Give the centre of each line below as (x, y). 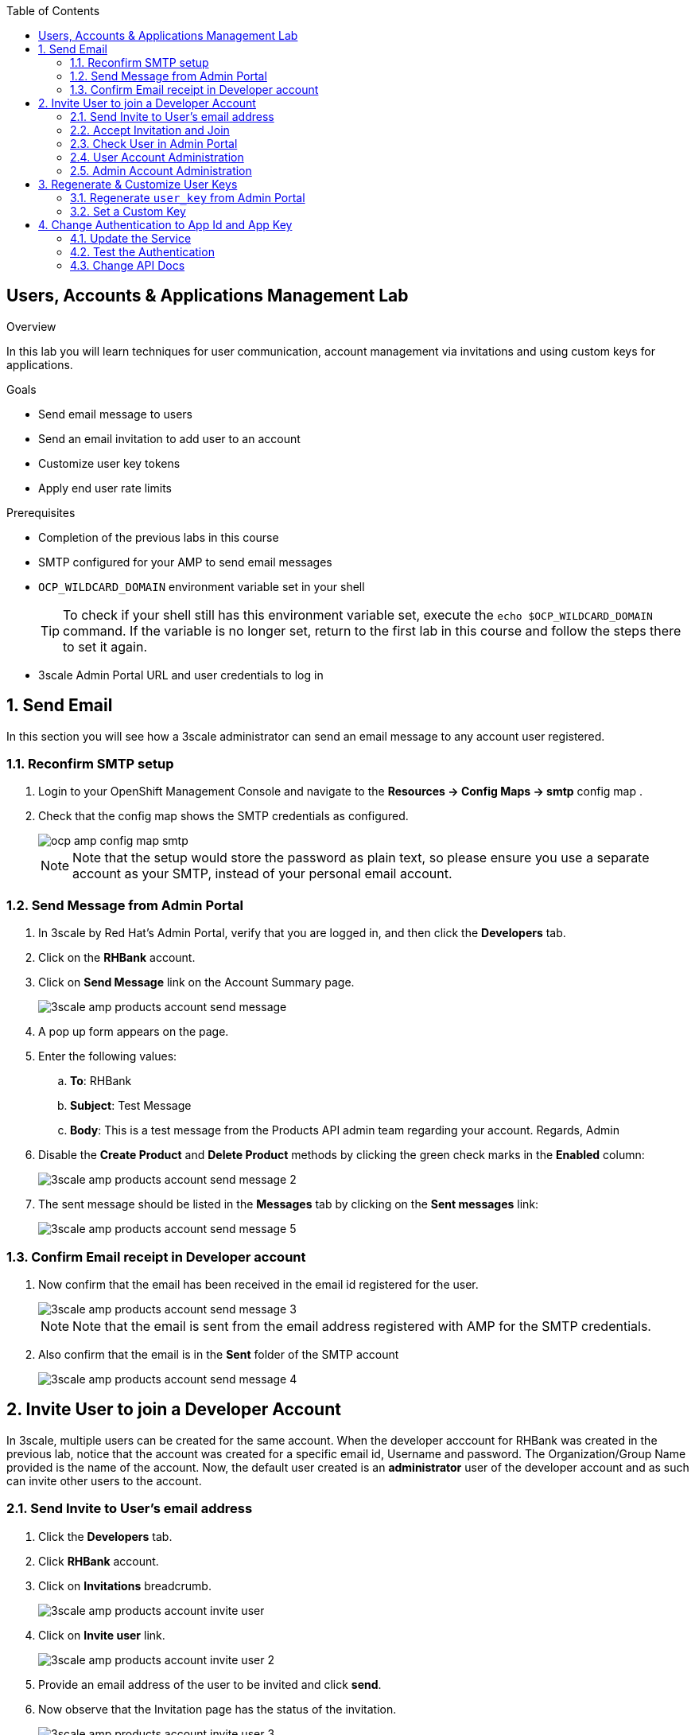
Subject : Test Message (131, 1106)
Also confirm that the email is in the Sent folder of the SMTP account (219, 1354)
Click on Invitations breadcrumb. (125, 1585)
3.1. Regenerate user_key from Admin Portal (188, 198)
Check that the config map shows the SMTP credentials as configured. (223, 816)
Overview (31, 326)
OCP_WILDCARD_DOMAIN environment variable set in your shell (202, 586)
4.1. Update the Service (131, 238)
